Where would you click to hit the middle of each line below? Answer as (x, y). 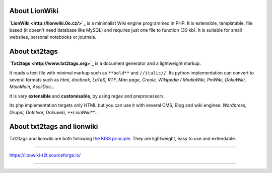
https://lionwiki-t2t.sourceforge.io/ (45, 155)
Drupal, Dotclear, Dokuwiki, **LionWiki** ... (54, 112)
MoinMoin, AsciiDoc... (32, 87)
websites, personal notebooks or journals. (53, 37)
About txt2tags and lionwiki (54, 126)
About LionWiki (34, 11)
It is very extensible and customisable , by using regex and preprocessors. (87, 96)
